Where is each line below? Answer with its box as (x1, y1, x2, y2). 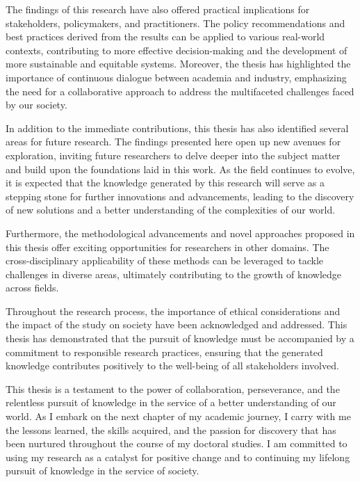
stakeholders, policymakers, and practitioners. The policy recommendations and (6, 15, 345, 30)
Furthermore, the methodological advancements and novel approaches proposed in (6, 225, 355, 240)
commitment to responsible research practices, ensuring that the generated (6, 344, 323, 359)
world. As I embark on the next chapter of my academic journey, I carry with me (6, 409, 351, 424)
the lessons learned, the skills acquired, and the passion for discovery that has (6, 422, 336, 437)
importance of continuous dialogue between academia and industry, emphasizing (6, 70, 347, 84)
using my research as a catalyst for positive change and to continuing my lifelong (6, 449, 350, 464)
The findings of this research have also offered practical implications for (6, 2, 310, 16)
